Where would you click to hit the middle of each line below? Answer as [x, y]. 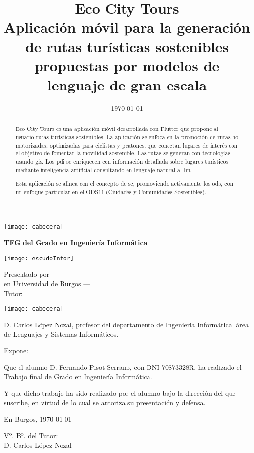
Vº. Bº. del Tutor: [31, 435]
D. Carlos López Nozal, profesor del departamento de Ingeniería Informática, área [126, 324]
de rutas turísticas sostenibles [127, 46]
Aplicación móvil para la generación [127, 27]
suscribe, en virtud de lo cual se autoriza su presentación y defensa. [105, 402]
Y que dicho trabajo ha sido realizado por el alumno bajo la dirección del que [120, 393]
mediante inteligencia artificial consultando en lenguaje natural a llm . [104, 169]
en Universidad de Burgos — [47, 283]
